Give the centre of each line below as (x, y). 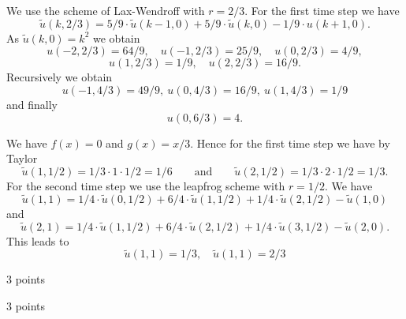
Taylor (22, 158)
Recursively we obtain (60, 77)
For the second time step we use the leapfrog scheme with (146, 186)
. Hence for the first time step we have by (290, 143)
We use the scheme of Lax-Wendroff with (106, 10)
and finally (32, 104)
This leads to (38, 240)
